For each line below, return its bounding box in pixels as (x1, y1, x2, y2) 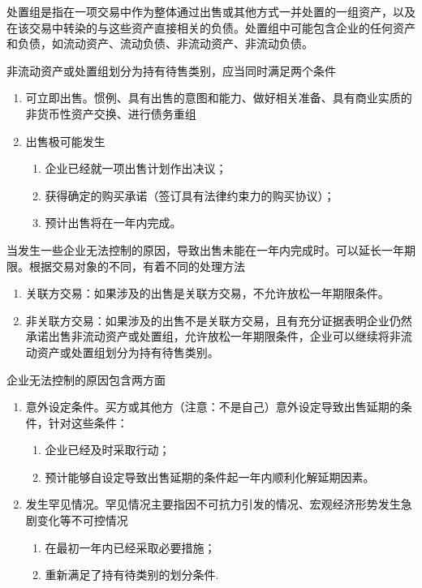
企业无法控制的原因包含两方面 (6, 371, 166, 388)
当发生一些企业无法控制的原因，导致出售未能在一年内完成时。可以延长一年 (6, 241, 404, 258)
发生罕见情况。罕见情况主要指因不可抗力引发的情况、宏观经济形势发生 (25, 496, 401, 513)
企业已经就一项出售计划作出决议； (45, 160, 227, 177)
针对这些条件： (48, 414, 128, 431)
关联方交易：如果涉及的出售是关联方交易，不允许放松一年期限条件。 (25, 285, 390, 302)
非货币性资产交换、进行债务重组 (25, 105, 196, 122)
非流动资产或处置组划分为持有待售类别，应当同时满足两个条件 (6, 62, 336, 79)
